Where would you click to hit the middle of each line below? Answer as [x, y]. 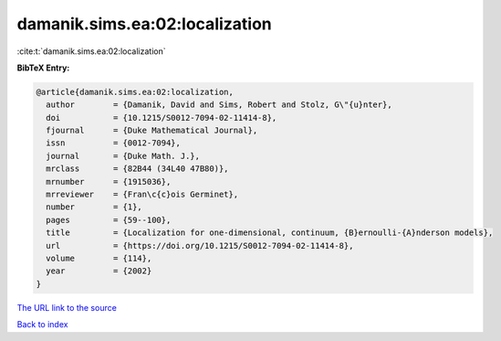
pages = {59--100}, [109, 220]
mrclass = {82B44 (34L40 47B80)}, [137, 169]
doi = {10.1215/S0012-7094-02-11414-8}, [162, 117]
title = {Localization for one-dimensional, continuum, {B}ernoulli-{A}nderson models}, [270, 233]
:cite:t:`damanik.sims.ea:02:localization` [91, 51]
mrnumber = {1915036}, [109, 181]
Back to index [42, 325]
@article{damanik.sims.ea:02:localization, [135, 92]
